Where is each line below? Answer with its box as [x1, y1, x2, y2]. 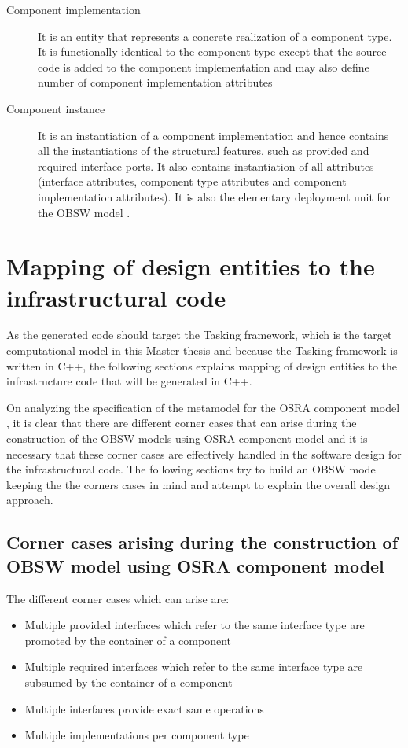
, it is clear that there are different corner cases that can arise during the [6, 415, 357, 431]
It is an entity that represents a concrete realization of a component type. [38, 28, 392, 44]
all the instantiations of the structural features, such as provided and [38, 142, 369, 159]
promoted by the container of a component [24, 632, 231, 648]
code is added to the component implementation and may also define [38, 58, 369, 75]
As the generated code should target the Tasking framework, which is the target [6, 326, 392, 343]
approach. [6, 492, 53, 508]
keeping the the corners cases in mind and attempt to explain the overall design [6, 476, 391, 492]
